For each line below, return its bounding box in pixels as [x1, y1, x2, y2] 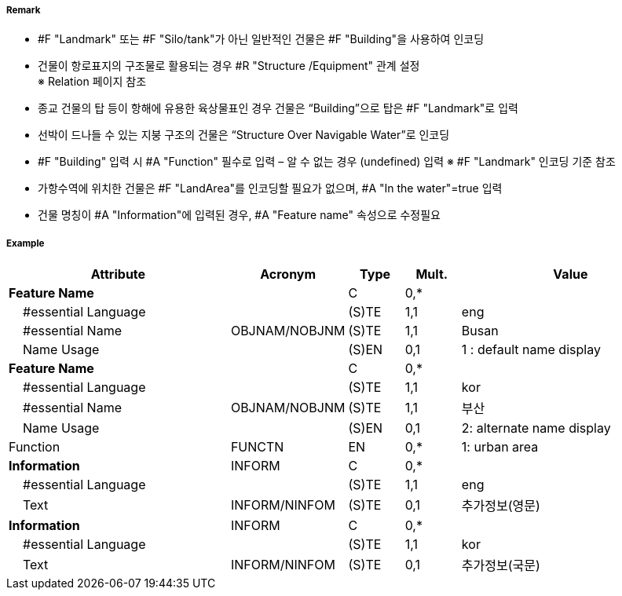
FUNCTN [230, 439, 284, 455]
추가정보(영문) [461, 498, 540, 514]
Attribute [90, 266, 146, 283]
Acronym [260, 266, 316, 283]
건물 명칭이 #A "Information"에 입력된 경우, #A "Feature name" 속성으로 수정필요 [38, 208, 441, 222]
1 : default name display [461, 342, 601, 358]
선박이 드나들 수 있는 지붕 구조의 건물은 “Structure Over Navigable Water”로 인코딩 [38, 128, 450, 142]
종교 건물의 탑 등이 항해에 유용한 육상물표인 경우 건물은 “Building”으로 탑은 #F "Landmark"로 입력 [38, 101, 518, 115]
